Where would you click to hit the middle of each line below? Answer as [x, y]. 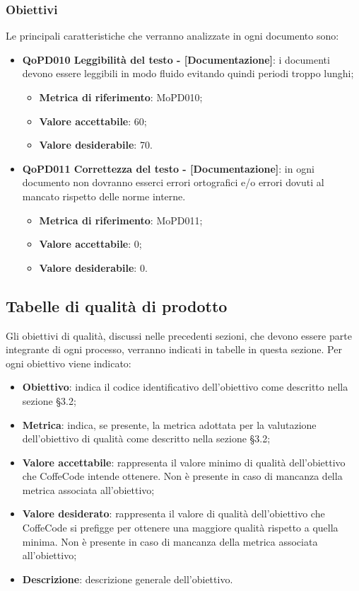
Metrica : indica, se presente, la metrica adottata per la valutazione [169, 424]
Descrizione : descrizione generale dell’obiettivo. [128, 579]
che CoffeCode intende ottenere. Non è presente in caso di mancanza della [182, 476]
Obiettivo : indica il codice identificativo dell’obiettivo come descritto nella [185, 387]
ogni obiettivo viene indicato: [69, 363]
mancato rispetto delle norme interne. [104, 196]
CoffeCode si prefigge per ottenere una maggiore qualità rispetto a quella [180, 528]
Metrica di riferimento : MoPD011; [121, 220]
